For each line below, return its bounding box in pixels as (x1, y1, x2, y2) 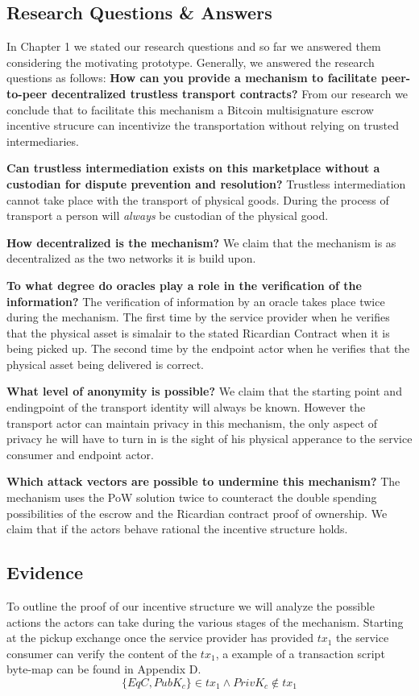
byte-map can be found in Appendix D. (6, 661, 201, 677)
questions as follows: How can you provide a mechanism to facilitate (6, 69, 377, 86)
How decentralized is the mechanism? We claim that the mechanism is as (6, 234, 396, 251)
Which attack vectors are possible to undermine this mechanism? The (6, 473, 400, 490)
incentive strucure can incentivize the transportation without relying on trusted (6, 117, 400, 134)
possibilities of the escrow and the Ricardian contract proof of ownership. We (6, 504, 388, 521)
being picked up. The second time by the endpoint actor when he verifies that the (6, 340, 410, 357)
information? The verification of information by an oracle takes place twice (6, 292, 385, 309)
